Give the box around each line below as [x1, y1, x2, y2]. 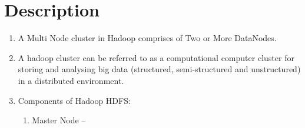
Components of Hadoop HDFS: [18, 94, 131, 106]
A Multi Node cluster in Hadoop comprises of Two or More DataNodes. [18, 32, 277, 44]
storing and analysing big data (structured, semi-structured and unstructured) [18, 63, 301, 75]
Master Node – [32, 114, 86, 126]
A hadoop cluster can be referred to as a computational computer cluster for [18, 51, 294, 63]
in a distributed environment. [18, 74, 124, 86]
